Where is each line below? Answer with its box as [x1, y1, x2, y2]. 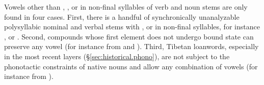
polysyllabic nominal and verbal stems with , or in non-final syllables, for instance [4, 21, 260, 32]
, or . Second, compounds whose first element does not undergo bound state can [4, 31, 254, 41]
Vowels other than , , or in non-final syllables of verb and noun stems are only [4, 2, 248, 12]
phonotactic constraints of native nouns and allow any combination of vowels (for [4, 61, 258, 71]
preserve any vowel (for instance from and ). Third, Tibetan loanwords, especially [4, 41, 259, 52]
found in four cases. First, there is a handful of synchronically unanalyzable [4, 11, 240, 22]
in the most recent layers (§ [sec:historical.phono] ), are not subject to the [4, 51, 230, 61]
